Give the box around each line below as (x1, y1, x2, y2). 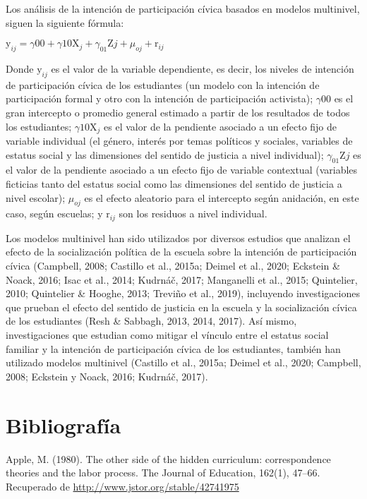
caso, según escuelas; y (6, 206, 103, 221)
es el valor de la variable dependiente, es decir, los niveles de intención (51, 61, 354, 76)
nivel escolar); (6, 190, 66, 205)
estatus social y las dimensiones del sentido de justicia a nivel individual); (6, 147, 324, 162)
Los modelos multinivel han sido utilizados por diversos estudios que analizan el (6, 230, 351, 245)
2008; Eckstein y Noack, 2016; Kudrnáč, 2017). (6, 368, 208, 383)
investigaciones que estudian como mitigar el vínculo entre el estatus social (6, 327, 329, 342)
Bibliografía (6, 410, 121, 439)
